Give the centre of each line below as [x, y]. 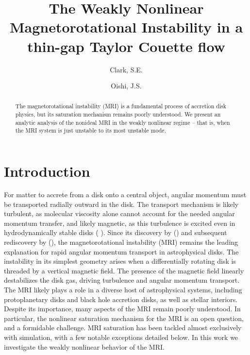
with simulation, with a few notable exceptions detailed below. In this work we [121, 337]
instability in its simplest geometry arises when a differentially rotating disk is [120, 261]
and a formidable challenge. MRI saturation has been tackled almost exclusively [123, 328]
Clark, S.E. [126, 69]
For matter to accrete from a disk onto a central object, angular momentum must [125, 194]
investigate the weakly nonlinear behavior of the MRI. [84, 347]
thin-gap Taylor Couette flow [126, 46]
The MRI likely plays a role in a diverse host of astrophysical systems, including [123, 289]
